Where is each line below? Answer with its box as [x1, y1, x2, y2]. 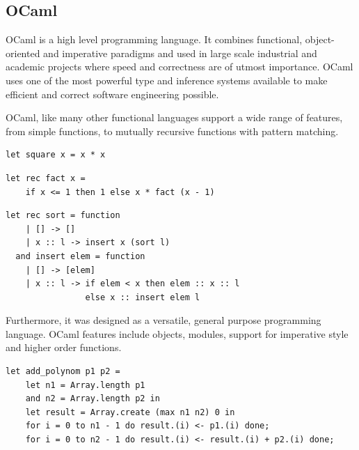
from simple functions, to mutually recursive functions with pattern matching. [6, 123, 339, 138]
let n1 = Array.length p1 [25, 380, 145, 390]
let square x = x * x [6, 150, 106, 160]
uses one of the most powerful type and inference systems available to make [6, 72, 328, 87]
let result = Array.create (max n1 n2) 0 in [25, 407, 235, 417]
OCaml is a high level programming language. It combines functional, [6, 32, 303, 47]
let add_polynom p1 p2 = [6, 366, 120, 377]
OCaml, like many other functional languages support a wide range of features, [6, 110, 343, 125]
